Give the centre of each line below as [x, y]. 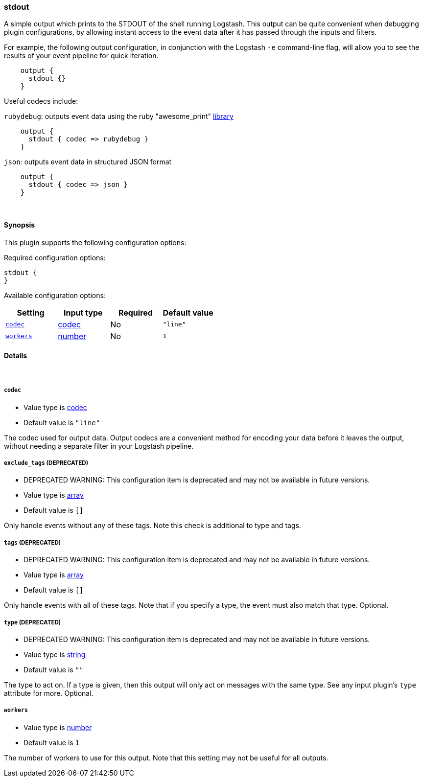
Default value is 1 [52, 742]
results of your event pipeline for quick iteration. [81, 56]
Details [16, 356]
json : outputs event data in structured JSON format [88, 162]
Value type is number [58, 727]
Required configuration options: [55, 257]
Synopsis [20, 225]
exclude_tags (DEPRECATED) [46, 463]
